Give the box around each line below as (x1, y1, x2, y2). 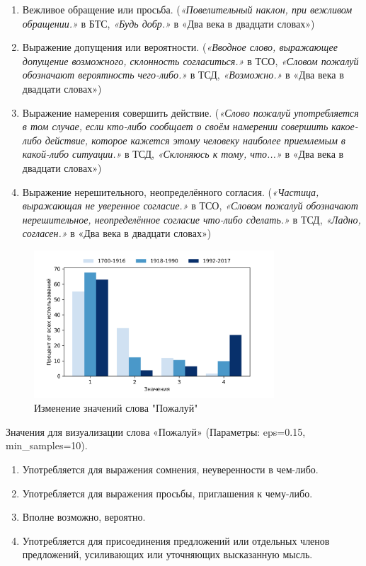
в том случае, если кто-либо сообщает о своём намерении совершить (22, 119, 328, 134)
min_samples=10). (6, 438, 88, 453)
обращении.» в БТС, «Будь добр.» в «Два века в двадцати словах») (22, 16, 315, 30)
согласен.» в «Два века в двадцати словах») (22, 226, 212, 241)
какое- (331, 119, 358, 134)
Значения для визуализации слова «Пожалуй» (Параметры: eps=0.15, (6, 424, 306, 439)
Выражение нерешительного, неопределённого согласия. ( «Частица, (22, 184, 319, 199)
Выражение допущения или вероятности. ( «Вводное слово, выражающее (22, 40, 338, 54)
